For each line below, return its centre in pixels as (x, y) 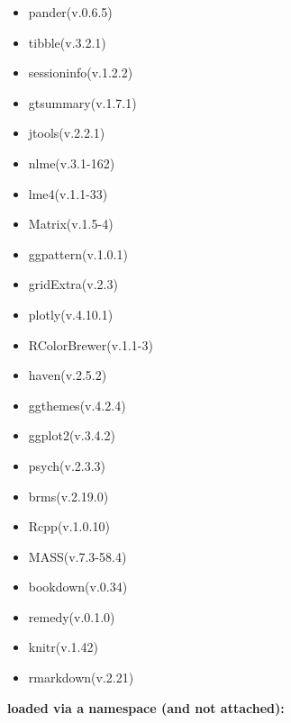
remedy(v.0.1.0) (72, 616)
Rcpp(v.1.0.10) (69, 526)
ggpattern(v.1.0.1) (78, 253)
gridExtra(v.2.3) (73, 284)
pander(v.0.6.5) (70, 12)
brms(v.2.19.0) (68, 496)
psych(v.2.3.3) (67, 465)
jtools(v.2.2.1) (67, 133)
